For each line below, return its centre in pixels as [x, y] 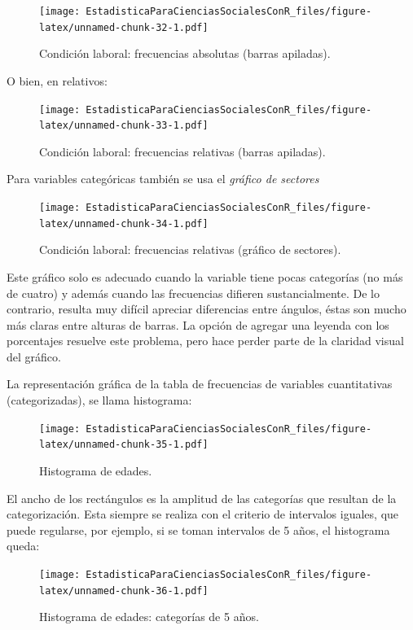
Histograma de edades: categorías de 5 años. [149, 617]
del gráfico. [34, 356]
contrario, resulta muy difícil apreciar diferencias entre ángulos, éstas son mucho [206, 309]
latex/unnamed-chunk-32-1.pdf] [124, 27]
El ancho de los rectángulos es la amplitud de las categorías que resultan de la [202, 498]
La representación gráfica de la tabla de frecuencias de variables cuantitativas [200, 384]
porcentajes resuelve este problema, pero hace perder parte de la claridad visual [205, 341]
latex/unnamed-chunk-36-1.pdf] [124, 591]
